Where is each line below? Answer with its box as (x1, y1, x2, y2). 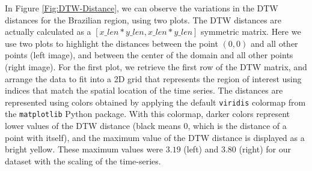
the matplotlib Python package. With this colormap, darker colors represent (5, 107, 290, 120)
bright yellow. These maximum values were (5, 143, 164, 155)
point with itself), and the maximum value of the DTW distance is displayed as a (5, 131, 305, 143)
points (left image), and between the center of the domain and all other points (5, 49, 293, 61)
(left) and (183, 143, 219, 155)
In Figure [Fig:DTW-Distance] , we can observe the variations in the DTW (5, 2, 278, 14)
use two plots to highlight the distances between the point (5, 37, 218, 49)
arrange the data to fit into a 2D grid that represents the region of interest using (5, 72, 302, 85)
